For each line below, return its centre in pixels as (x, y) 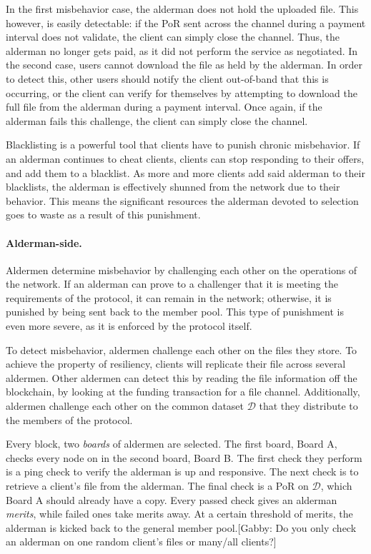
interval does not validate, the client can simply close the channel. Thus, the (173, 37)
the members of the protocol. (69, 419)
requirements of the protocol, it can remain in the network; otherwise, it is (169, 297)
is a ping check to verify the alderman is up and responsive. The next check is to (182, 472)
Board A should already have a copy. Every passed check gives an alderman (172, 499)
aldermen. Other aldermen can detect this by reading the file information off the (182, 377)
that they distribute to (308, 406)
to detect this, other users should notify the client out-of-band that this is (167, 78)
